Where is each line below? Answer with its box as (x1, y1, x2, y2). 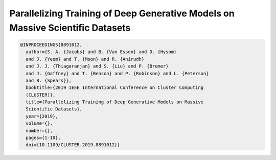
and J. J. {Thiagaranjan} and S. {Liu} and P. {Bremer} (26, 63, 169, 69)
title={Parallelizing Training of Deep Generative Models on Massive (26, 99, 204, 105)
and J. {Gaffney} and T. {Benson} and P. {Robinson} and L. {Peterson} (26, 71, 209, 76)
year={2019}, (26, 113, 58, 119)
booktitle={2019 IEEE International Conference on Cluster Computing (26, 85, 204, 90)
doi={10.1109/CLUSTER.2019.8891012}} (26, 142, 120, 148)
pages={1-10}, (26, 135, 61, 141)
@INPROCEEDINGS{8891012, (20, 41, 83, 48)
